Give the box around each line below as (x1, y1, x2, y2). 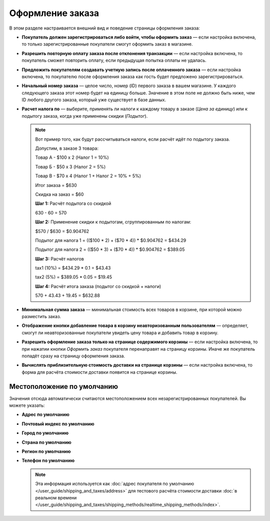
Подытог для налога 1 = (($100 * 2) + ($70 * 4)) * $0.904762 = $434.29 (35, 237, 186, 243)
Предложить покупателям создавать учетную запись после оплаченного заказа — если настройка (21, 67, 241, 73)
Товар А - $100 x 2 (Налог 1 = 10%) (35, 154, 109, 160)
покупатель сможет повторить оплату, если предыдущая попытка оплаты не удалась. (21, 58, 207, 64)
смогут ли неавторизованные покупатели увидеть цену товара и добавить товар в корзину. (21, 330, 218, 336)
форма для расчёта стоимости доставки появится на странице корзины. (21, 369, 177, 375)
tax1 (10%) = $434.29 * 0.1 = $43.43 (35, 265, 111, 271)
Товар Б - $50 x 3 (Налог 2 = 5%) (35, 163, 106, 170)
